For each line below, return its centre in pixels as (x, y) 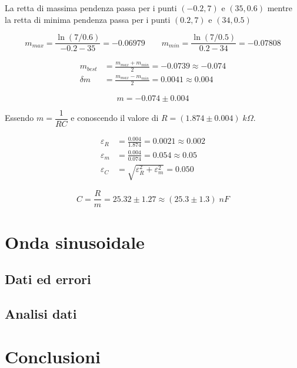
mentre (280, 8)
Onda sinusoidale (75, 242)
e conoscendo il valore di (115, 118)
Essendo (19, 118)
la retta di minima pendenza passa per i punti (88, 19)
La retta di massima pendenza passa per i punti (91, 8)
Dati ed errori (48, 279)
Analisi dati (41, 313)
